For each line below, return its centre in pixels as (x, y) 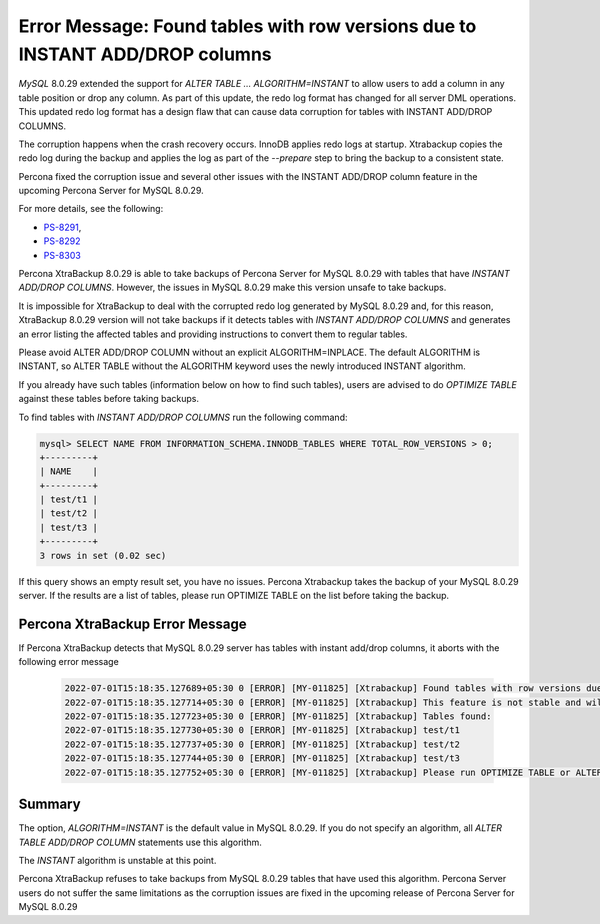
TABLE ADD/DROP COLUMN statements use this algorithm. (140, 842)
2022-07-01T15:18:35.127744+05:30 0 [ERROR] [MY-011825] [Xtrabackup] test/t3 (262, 758)
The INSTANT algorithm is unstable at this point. (117, 860)
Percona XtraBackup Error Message (132, 623)
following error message (68, 662)
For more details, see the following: (91, 209)
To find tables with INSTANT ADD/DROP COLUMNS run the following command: (183, 417)
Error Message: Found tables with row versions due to (247, 26)
